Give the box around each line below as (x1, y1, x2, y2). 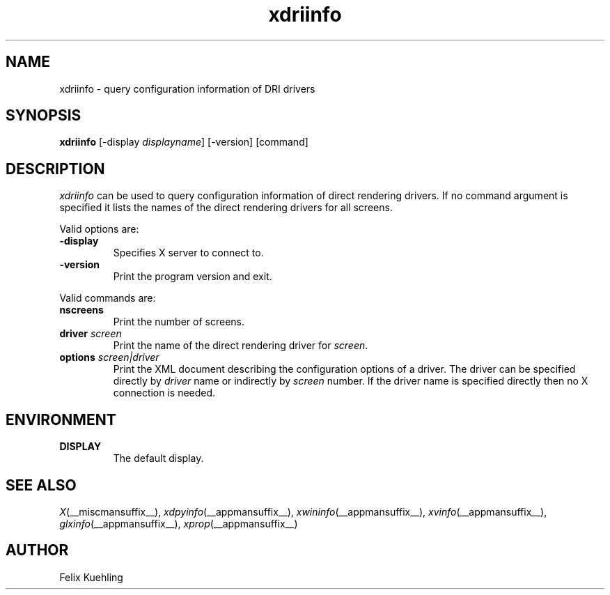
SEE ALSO (6, 476, 77, 494)
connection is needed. (113, 387, 216, 399)
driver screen (59, 327, 122, 340)
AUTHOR (6, 541, 69, 559)
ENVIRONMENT (6, 410, 116, 428)
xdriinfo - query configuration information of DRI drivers (59, 82, 315, 95)
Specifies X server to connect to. (113, 247, 264, 259)
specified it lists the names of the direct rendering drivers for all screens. (59, 201, 393, 214)
